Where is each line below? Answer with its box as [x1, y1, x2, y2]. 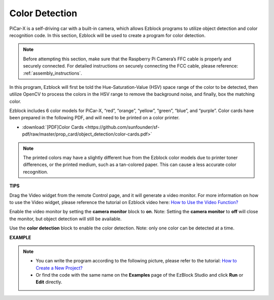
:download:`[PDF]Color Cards [22, 124, 84, 130]
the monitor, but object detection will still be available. [9, 216, 122, 222]
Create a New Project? [36, 264, 83, 271]
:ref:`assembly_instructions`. [23, 70, 82, 76]
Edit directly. [36, 279, 62, 285]
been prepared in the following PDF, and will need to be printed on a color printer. [9, 115, 180, 121]
